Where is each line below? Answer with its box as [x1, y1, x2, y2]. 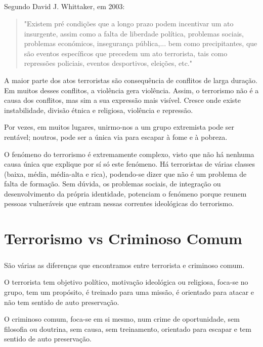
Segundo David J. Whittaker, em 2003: [4, 1, 125, 12]
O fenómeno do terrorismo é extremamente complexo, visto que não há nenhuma [4, 148, 254, 159]
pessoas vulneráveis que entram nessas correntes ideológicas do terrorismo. [4, 198, 234, 209]
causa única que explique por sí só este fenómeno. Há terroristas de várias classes [4, 159, 255, 169]
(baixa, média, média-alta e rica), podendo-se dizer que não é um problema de [4, 168, 247, 179]
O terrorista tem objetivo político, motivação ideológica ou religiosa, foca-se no [4, 277, 248, 287]
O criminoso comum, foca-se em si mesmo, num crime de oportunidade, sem [4, 314, 240, 324]
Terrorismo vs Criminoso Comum [4, 228, 242, 249]
